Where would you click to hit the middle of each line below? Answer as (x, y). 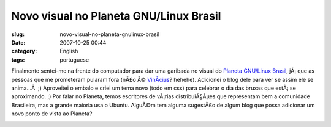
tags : (18, 60)
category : (24, 51)
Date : (18, 42)
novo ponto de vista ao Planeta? (52, 114)
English (69, 51)
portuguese (74, 60)
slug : (18, 34)
